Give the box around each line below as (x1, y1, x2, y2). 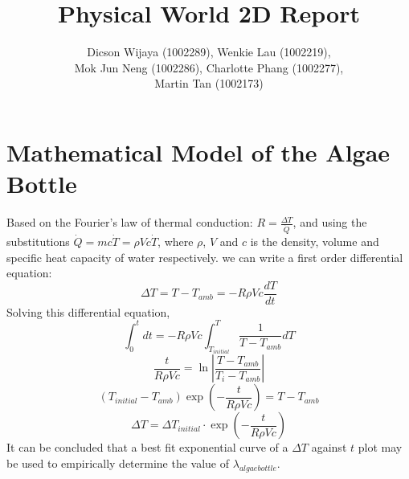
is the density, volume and (250, 232, 379, 249)
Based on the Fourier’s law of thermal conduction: (6, 214, 253, 231)
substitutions (6, 232, 70, 249)
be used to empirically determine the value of (6, 454, 230, 471)
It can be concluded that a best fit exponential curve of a (6, 439, 288, 456)
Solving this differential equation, (6, 303, 170, 320)
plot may (358, 439, 403, 456)
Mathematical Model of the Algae (6, 135, 391, 168)
